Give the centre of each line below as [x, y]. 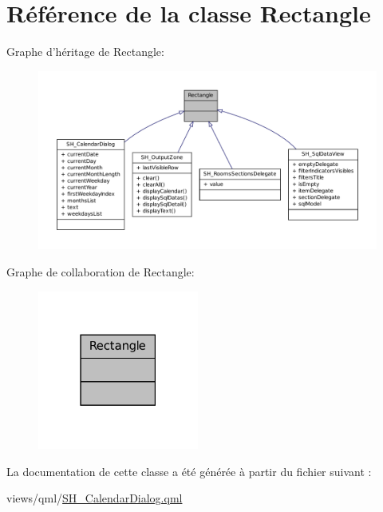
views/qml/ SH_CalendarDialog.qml [95, 498]
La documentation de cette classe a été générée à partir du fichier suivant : [189, 471]
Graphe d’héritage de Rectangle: [85, 52]
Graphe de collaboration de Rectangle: [101, 271]
